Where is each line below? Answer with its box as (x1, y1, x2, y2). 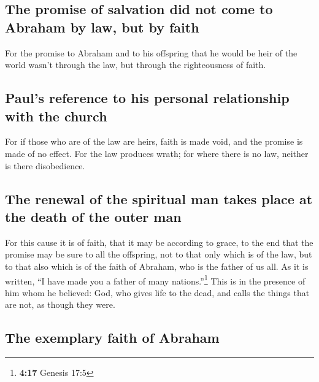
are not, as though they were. (5, 298, 115, 311)
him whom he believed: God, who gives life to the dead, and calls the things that (5, 286, 310, 299)
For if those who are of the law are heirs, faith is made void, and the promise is (5, 135, 303, 148)
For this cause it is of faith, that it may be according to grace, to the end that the (5, 235, 313, 248)
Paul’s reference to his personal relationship (5, 88, 290, 107)
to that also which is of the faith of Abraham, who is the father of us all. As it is (5, 259, 309, 272)
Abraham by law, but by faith (5, 17, 199, 36)
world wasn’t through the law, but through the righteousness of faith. (5, 58, 266, 71)
